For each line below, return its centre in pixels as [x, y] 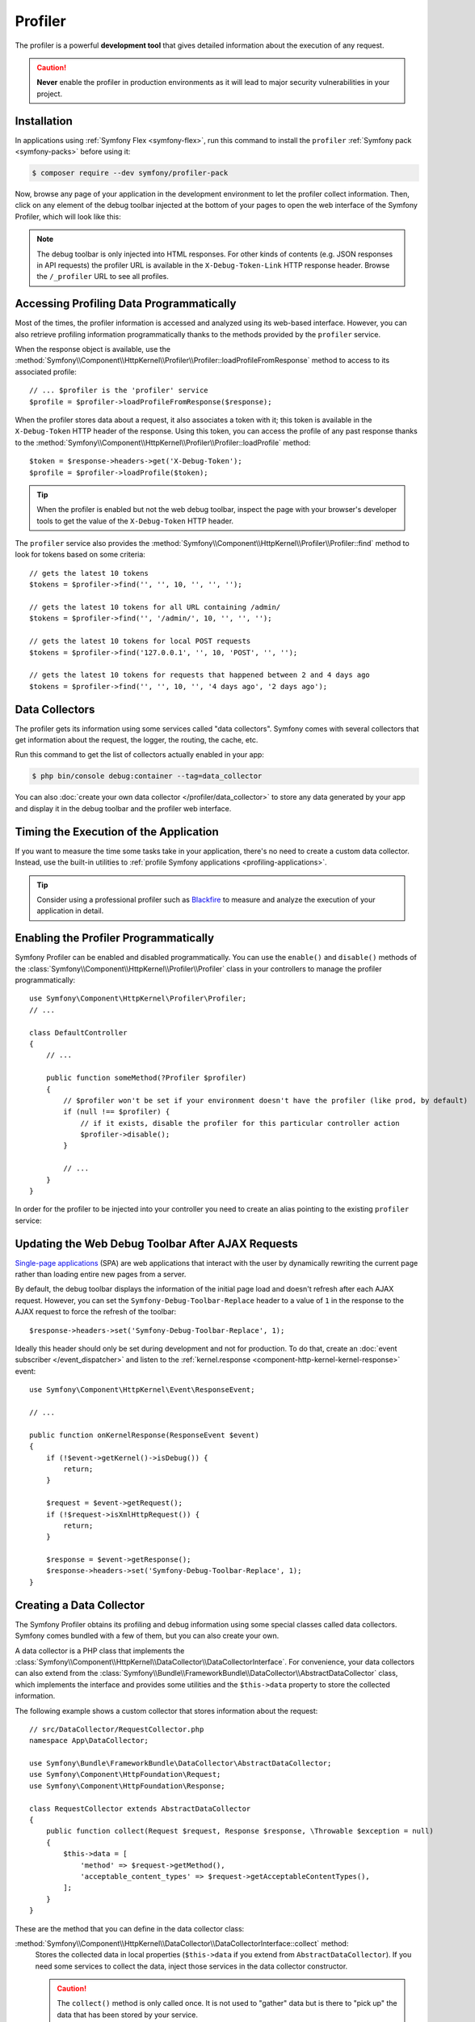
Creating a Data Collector [80, 1605]
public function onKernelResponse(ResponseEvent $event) [145, 1435]
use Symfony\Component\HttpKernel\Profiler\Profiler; [138, 998]
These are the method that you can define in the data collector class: [130, 1928]
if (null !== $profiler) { [117, 1112]
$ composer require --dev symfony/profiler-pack [130, 173]
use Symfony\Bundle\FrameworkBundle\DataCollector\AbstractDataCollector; [181, 1764]
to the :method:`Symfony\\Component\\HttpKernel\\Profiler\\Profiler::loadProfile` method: [163, 442]
